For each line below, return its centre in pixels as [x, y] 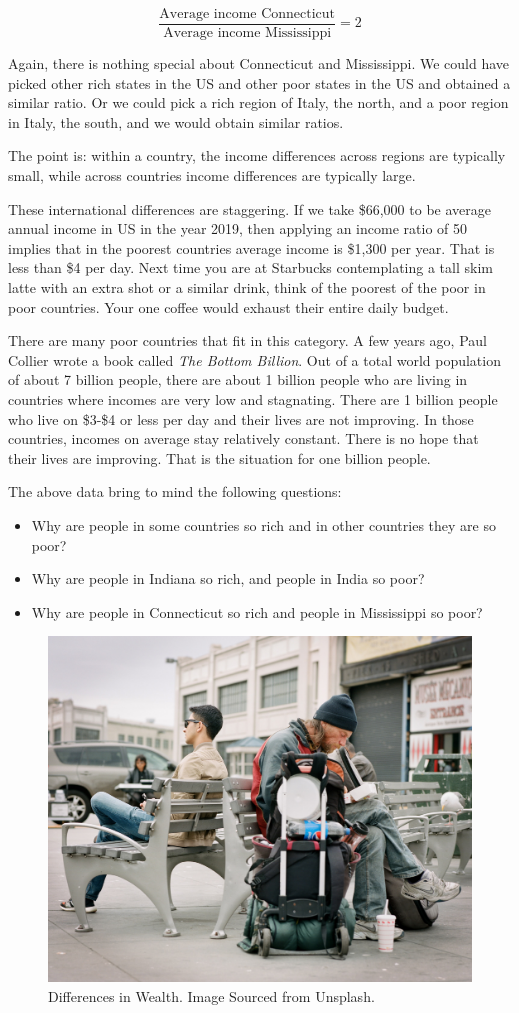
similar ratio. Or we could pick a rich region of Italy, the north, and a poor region [258, 102]
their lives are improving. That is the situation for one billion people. [219, 457]
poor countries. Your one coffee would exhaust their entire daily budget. [228, 306]
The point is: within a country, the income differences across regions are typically [257, 155]
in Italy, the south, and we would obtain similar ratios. [176, 121]
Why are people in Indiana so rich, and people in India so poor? [228, 578]
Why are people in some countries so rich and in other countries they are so [263, 524]
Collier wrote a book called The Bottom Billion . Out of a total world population [254, 359]
